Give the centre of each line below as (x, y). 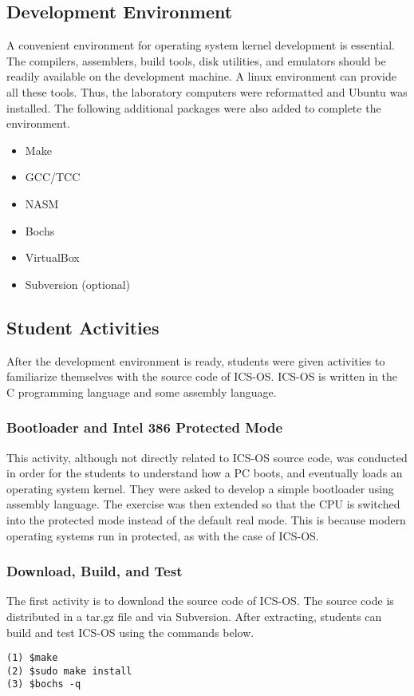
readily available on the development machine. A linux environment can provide (201, 76)
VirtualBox (52, 257)
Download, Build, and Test (95, 571)
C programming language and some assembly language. (142, 391)
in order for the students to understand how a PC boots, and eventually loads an (205, 473)
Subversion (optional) (78, 284)
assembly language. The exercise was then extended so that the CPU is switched (203, 504)
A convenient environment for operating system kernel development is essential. (201, 45)
